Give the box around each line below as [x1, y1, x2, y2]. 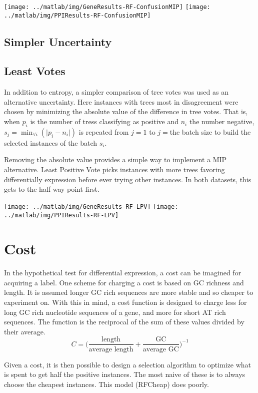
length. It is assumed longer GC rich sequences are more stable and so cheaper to [4, 287, 253, 297]
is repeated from [78, 126, 129, 137]
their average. [4, 326, 45, 336]
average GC [142, 345, 179, 353]
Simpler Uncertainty [4, 34, 112, 49]
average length [88, 345, 133, 353]
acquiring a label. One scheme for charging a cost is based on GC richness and [4, 277, 244, 287]
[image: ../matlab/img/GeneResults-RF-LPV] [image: [4, 203, 178, 210]
